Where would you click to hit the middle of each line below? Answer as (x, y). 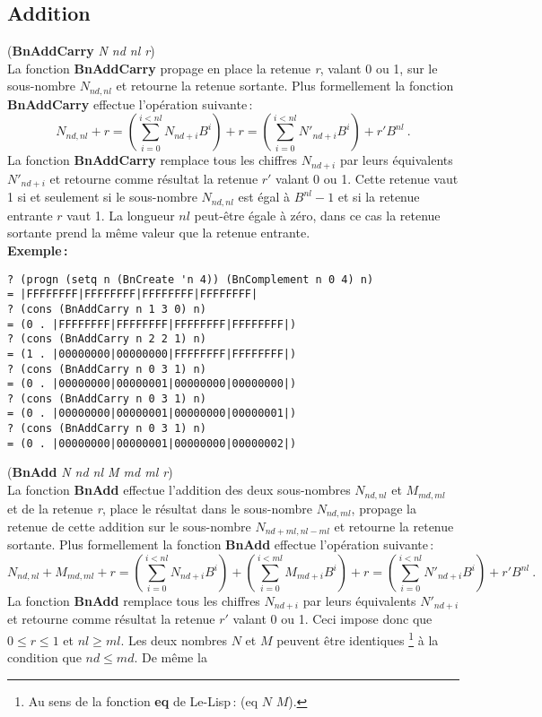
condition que (44, 657)
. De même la (170, 657)
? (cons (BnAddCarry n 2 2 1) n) (107, 339)
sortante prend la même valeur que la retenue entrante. (159, 233)
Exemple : (38, 250)
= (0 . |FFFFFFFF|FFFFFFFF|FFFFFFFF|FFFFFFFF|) (152, 324)
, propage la (384, 508)
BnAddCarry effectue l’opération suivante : (130, 104)
